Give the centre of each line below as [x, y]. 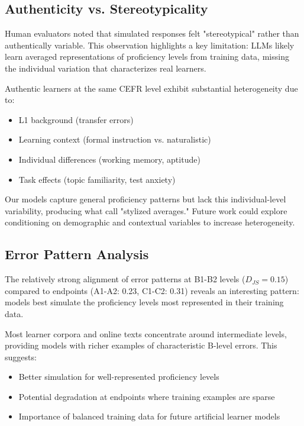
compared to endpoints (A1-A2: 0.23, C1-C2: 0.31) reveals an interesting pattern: [152, 290]
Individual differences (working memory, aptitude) [109, 159]
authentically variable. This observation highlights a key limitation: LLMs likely [150, 45]
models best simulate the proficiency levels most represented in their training [144, 302]
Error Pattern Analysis [77, 254]
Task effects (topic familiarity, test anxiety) [97, 179]
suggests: [21, 356]
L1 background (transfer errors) [76, 119]
